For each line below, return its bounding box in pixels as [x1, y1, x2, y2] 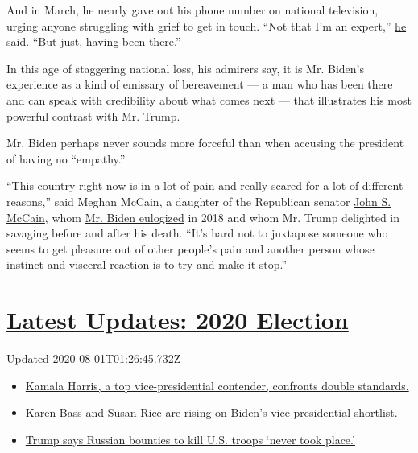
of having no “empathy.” [6, 150, 126, 167]
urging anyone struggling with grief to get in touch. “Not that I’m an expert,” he [6, 17, 407, 34]
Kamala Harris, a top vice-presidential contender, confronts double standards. [25, 377, 409, 393]
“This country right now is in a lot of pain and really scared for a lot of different [6, 177, 404, 194]
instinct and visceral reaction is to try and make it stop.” [6, 256, 288, 273]
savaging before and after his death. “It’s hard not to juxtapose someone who [6, 224, 388, 241]
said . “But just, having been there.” [6, 33, 181, 50]
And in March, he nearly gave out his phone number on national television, [6, 2, 379, 18]
